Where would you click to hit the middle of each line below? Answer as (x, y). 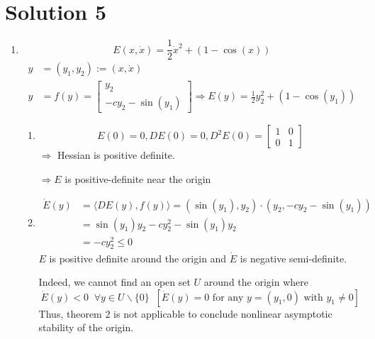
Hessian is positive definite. (116, 155)
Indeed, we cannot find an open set (114, 282)
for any (228, 298)
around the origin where (256, 282)
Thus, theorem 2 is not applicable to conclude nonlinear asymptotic (185, 313)
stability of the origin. (86, 327)
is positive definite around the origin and (138, 258)
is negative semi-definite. (293, 258)
